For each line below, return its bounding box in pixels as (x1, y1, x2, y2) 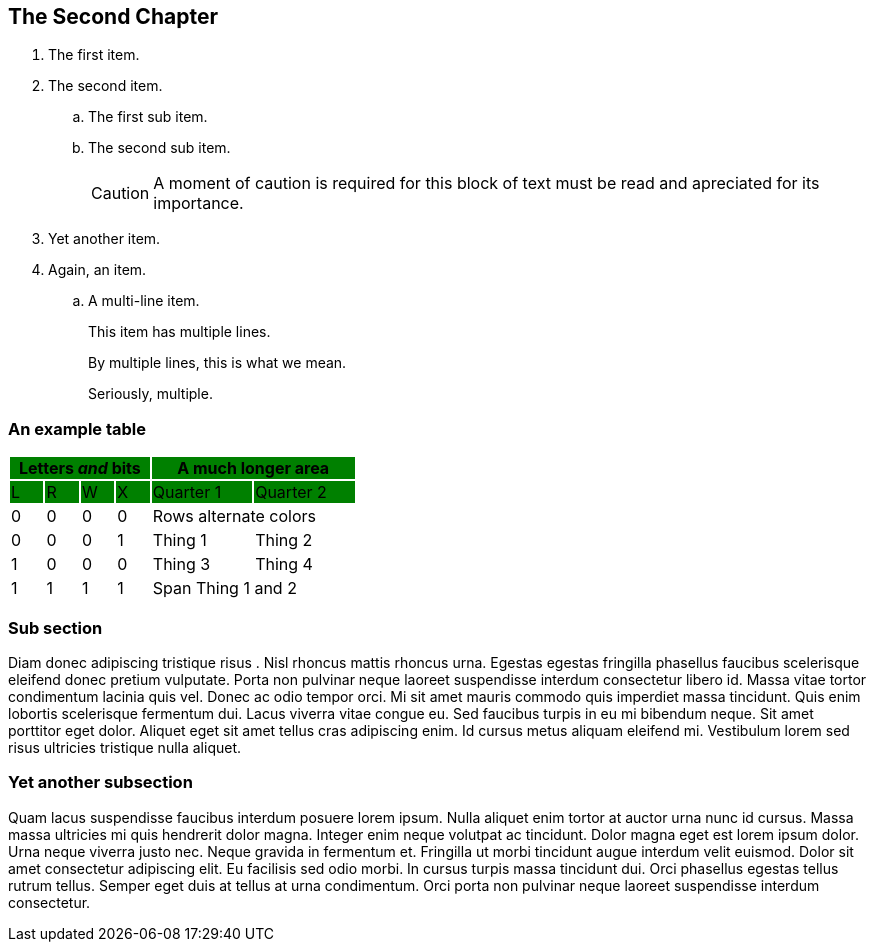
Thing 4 (255, 554, 313, 575)
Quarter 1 (152, 482, 222, 503)
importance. (153, 193, 244, 214)
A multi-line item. (88, 292, 200, 310)
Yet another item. (48, 230, 161, 248)
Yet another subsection (8, 772, 193, 793)
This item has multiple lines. (88, 323, 271, 341)
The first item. (48, 46, 140, 64)
